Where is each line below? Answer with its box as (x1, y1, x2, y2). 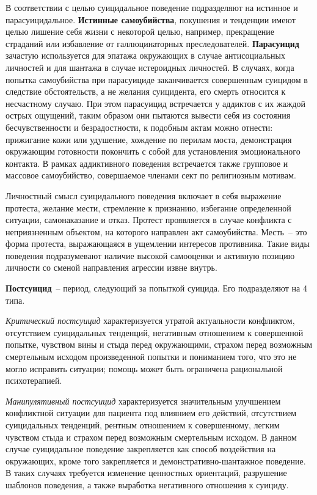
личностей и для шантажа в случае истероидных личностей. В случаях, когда (5, 61, 294, 73)
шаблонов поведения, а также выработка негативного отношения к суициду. (5, 478, 289, 491)
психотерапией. (5, 374, 62, 387)
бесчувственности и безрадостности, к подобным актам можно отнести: (5, 120, 273, 133)
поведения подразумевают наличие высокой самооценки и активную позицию (5, 249, 295, 262)
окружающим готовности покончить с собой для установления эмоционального (5, 145, 301, 158)
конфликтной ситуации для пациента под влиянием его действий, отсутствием (5, 406, 297, 419)
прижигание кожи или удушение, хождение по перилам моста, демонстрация (5, 133, 292, 145)
